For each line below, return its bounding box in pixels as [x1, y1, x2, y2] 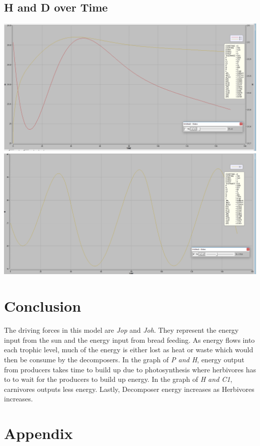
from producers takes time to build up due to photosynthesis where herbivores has [4, 364, 256, 374]
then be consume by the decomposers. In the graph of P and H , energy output [4, 354, 244, 364]
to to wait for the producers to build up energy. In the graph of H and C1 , [4, 374, 232, 384]
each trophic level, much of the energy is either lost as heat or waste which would [4, 344, 253, 355]
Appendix [4, 423, 73, 443]
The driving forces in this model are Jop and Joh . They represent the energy [4, 325, 239, 335]
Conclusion [4, 296, 81, 316]
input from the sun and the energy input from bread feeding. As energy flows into [4, 334, 255, 345]
